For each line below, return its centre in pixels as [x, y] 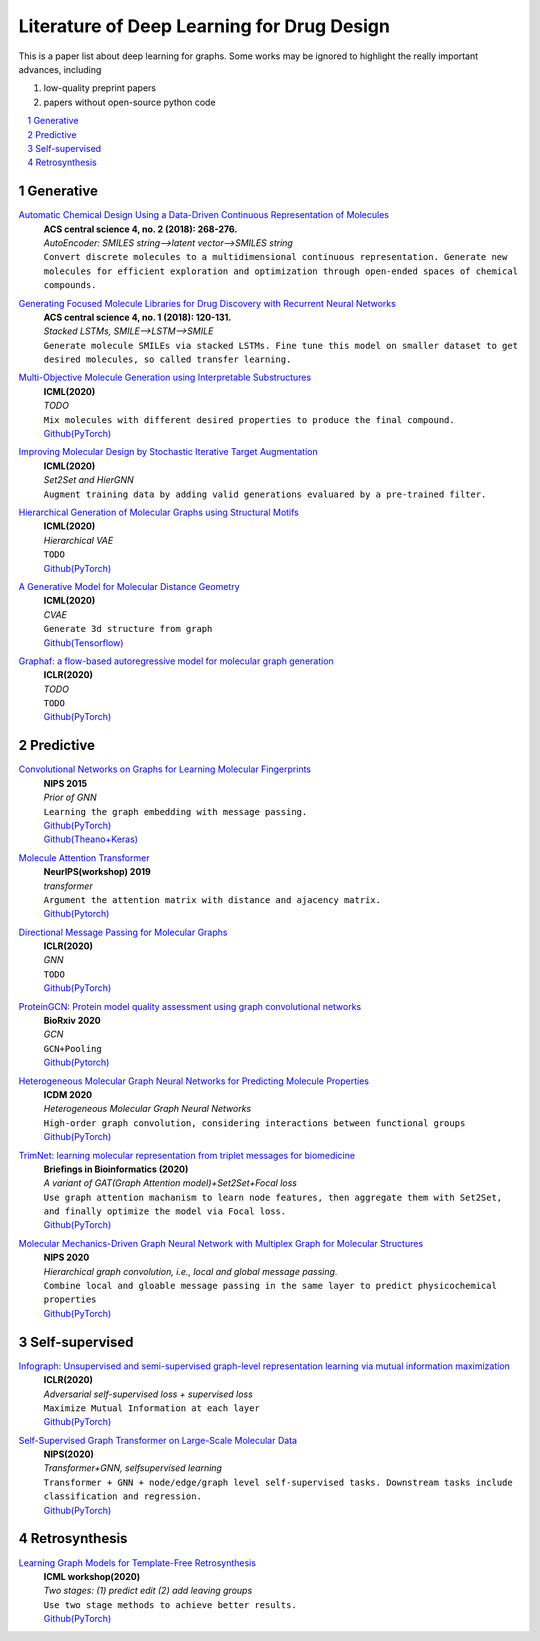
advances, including [60, 69]
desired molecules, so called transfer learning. [167, 359]
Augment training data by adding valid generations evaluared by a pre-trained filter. [265, 494]
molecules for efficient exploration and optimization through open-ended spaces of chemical [281, 271]
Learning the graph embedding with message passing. [175, 811]
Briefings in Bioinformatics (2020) [116, 1169]
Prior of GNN [70, 797]
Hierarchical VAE [78, 540]
